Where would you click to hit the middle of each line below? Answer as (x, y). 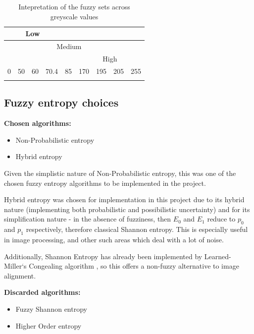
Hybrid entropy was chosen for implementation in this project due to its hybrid (124, 199)
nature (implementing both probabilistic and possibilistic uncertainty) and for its (127, 209)
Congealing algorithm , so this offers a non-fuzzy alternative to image (134, 266)
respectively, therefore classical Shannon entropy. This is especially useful (137, 229)
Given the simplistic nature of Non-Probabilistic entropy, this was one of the (120, 173)
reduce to (221, 219)
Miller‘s (15, 266)
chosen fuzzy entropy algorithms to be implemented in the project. (105, 183)
